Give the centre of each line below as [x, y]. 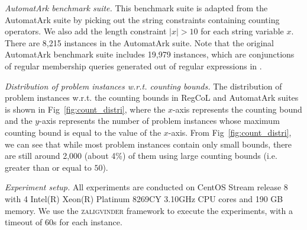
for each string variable [242, 31]
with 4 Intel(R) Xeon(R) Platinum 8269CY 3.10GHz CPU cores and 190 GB [144, 198]
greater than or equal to [48, 167]
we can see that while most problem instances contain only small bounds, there [148, 144]
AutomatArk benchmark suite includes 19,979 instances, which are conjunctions [150, 54]
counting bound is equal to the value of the [83, 132]
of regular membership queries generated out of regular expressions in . [133, 66]
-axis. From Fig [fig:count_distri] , [230, 132]
